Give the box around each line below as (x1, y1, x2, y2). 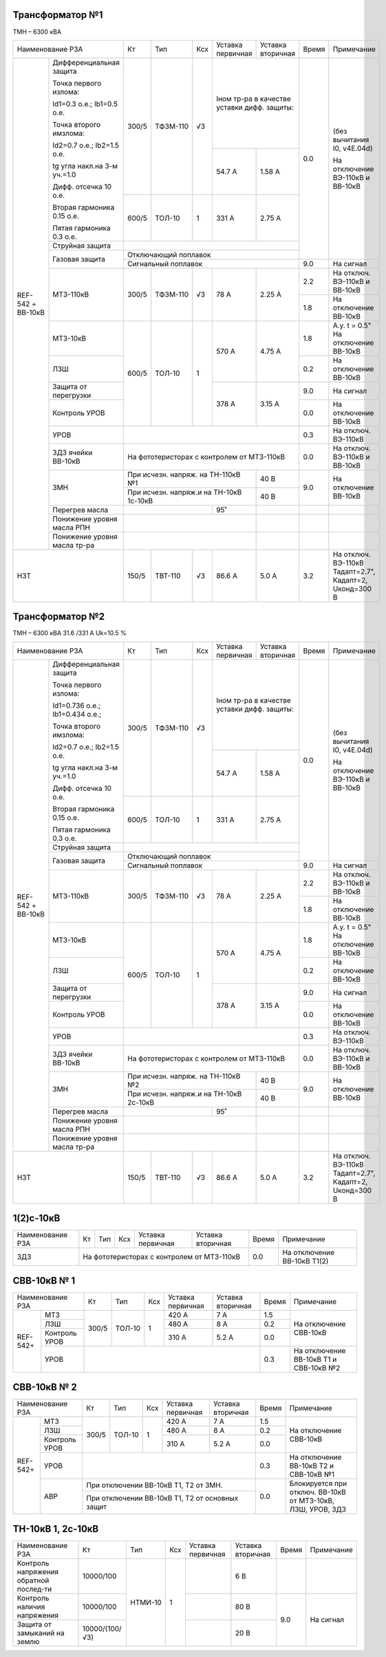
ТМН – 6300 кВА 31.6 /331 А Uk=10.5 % (12, 629, 127, 637)
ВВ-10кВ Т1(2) (282, 1256, 329, 1266)
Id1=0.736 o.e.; (52, 701, 101, 710)
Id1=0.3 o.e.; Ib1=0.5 (52, 99, 118, 108)
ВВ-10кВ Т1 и (293, 1354, 337, 1364)
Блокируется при (289, 1479, 347, 1489)
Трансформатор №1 (12, 9, 103, 21)
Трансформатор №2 (12, 611, 105, 623)
